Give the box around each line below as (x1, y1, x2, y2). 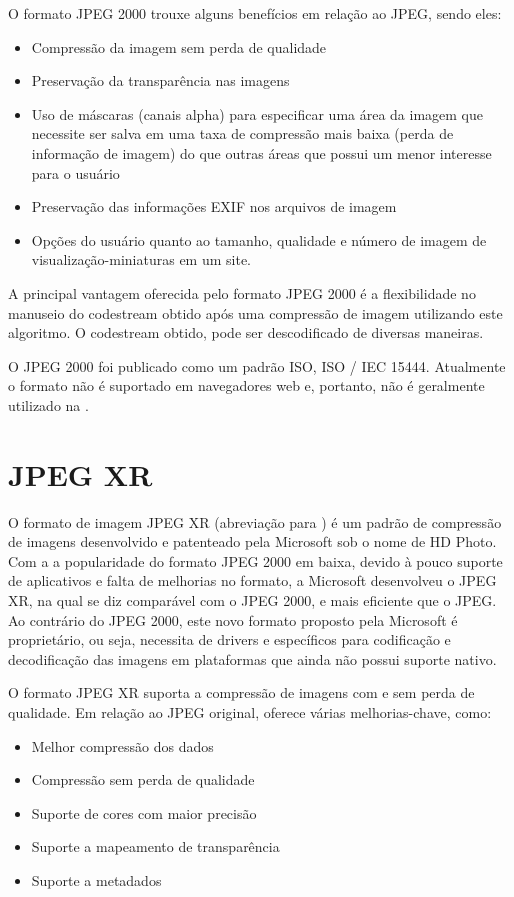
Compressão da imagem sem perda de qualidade (31, 36, 327, 57)
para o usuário (31, 162, 120, 183)
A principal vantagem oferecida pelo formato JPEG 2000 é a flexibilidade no (8, 282, 476, 303)
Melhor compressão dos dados (31, 735, 214, 756)
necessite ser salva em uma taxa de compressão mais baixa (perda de (31, 123, 454, 144)
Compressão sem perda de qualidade (31, 769, 255, 790)
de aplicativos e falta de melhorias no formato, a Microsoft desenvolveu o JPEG (8, 570, 497, 591)
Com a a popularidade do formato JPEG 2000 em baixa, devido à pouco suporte (8, 550, 503, 571)
